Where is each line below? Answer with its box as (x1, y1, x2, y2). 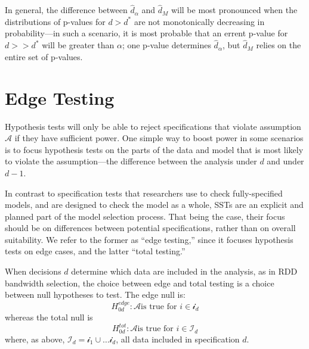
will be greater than (42, 39, 115, 51)
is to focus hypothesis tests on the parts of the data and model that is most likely (5, 143, 304, 155)
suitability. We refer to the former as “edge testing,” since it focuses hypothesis (5, 233, 293, 245)
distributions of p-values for (5, 15, 106, 27)
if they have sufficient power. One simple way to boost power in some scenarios (14, 132, 304, 144)
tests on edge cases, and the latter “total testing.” (5, 245, 186, 257)
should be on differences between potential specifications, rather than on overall (5, 222, 296, 234)
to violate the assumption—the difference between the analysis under (5, 155, 257, 167)
